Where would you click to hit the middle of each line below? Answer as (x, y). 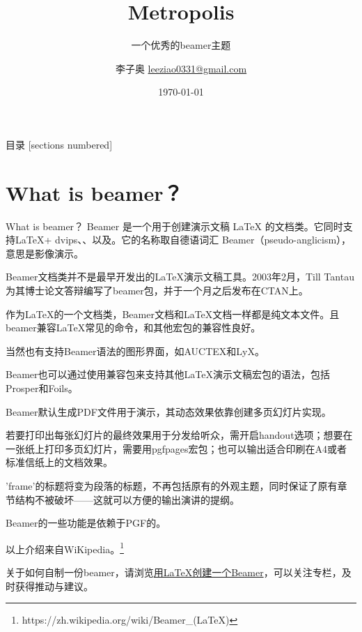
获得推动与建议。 (54, 586)
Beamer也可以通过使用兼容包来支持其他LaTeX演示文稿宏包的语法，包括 (168, 374)
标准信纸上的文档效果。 (59, 462)
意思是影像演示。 (45, 253)
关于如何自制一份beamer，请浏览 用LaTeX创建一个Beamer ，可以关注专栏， (174, 572)
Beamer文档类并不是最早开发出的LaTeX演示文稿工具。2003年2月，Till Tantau (180, 277)
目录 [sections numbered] (59, 144)
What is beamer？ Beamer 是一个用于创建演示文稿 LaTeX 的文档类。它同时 (174, 226)
